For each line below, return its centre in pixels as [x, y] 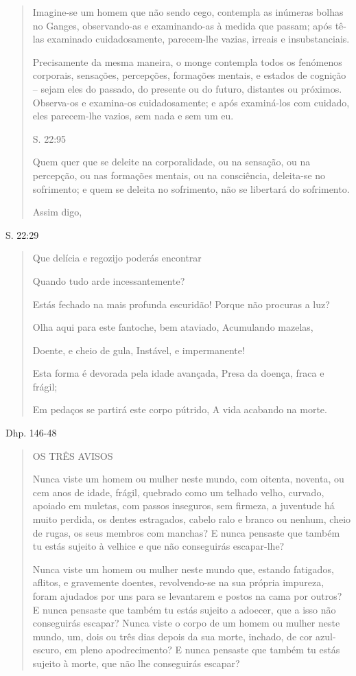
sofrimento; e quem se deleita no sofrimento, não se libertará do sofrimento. [191, 188]
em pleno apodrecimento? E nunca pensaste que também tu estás [202, 650]
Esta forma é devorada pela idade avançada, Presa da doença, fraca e [178, 373]
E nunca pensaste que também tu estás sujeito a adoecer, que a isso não [184, 609]
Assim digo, [57, 212]
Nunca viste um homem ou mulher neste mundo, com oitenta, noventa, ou [188, 479]
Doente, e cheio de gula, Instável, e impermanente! [139, 350]
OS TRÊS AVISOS [73, 455]
